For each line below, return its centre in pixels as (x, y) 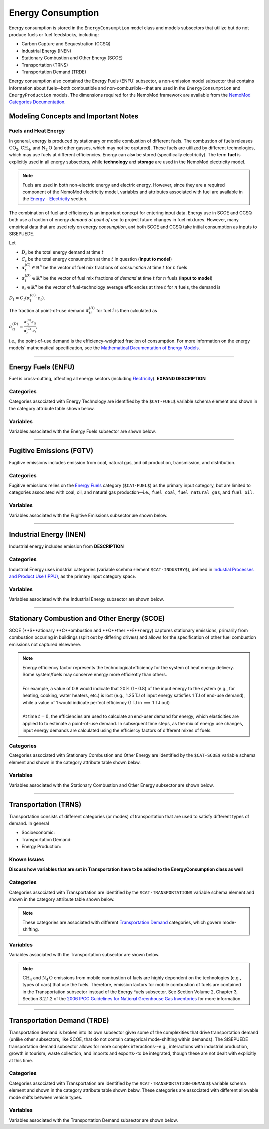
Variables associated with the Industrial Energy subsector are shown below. (87, 599)
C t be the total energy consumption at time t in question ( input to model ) (97, 260)
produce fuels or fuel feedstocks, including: (54, 34)
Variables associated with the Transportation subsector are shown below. (84, 955)
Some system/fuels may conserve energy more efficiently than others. (95, 674)
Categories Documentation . (37, 102)
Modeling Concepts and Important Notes (74, 117)
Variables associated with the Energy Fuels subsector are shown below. (83, 431)
